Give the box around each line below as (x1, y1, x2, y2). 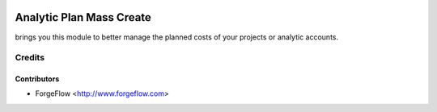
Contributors (15, 74, 60, 84)
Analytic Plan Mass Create (15, 10, 151, 24)
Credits (15, 52, 45, 64)
